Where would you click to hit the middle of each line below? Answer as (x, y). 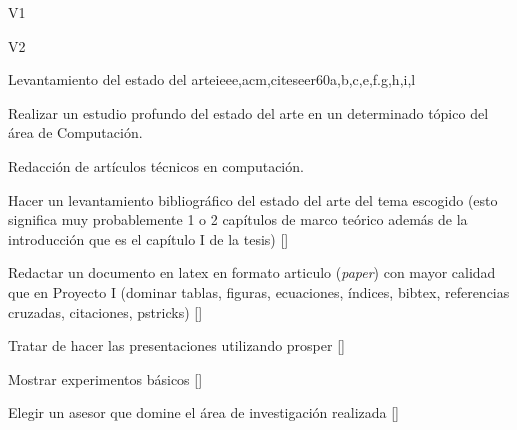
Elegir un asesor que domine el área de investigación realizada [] (204, 412)
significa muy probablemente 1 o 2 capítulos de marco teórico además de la (238, 219)
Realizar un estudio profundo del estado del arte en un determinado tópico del (248, 112)
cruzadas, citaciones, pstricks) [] (105, 311)
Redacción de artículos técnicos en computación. (156, 165)
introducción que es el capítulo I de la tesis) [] (148, 238)
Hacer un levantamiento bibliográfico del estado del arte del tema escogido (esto (253, 199)
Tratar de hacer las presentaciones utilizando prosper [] (176, 345)
